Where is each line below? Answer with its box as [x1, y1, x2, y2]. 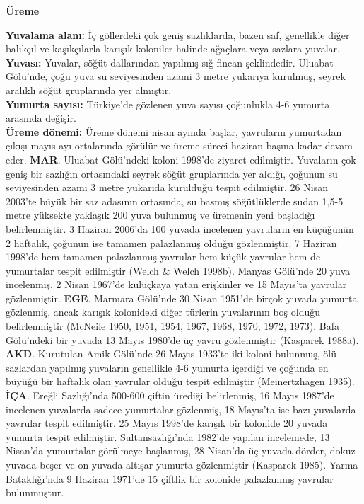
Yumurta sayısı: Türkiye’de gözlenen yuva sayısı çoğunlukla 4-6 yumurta [6, 96, 330, 111]
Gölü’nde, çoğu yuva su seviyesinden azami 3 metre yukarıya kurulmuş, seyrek [6, 69, 346, 84]
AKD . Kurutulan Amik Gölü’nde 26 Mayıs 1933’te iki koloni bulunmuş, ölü [6, 346, 337, 361]
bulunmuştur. [6, 485, 64, 500]
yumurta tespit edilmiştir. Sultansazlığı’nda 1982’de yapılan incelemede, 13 [6, 429, 330, 444]
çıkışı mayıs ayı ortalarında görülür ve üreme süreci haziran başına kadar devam [6, 138, 353, 153]
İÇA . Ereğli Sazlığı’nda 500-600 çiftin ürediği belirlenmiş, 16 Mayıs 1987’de [6, 388, 334, 403]
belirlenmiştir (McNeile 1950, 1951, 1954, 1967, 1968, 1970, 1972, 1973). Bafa [6, 319, 340, 333]
